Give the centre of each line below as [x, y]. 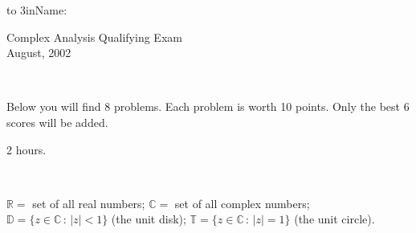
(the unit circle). [334, 219]
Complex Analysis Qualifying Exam [94, 37]
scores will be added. [57, 122]
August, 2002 [39, 53]
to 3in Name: [37, 10]
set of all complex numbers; [242, 203]
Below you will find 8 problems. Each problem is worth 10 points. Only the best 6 [208, 106]
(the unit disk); [149, 219]
